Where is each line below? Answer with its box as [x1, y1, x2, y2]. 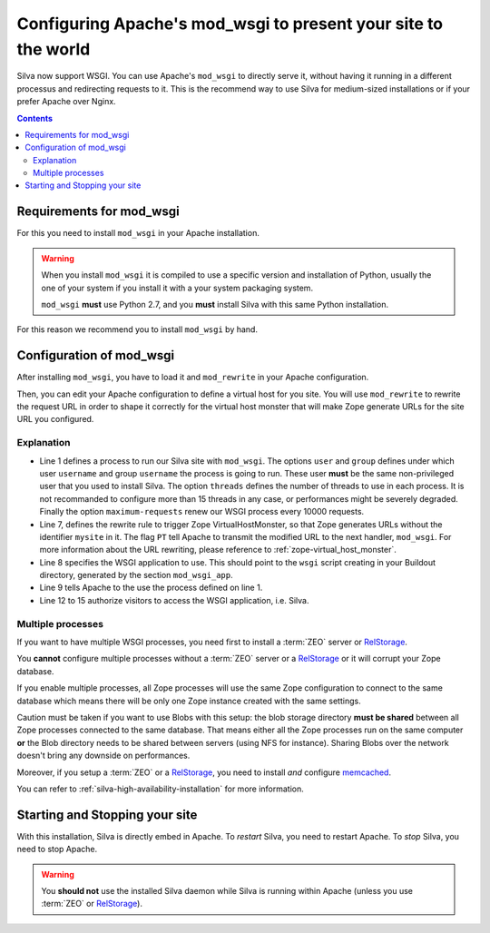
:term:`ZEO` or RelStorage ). [41, 899, 142, 909]
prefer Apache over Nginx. [16, 96, 117, 107]
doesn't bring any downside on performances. [16, 750, 191, 761]
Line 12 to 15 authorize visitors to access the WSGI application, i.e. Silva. [39, 594, 309, 605]
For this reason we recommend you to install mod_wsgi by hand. [16, 324, 259, 335]
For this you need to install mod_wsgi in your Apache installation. [16, 228, 260, 239]
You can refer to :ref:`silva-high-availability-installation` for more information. [16, 783, 304, 794]
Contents [16, 113, 54, 123]
